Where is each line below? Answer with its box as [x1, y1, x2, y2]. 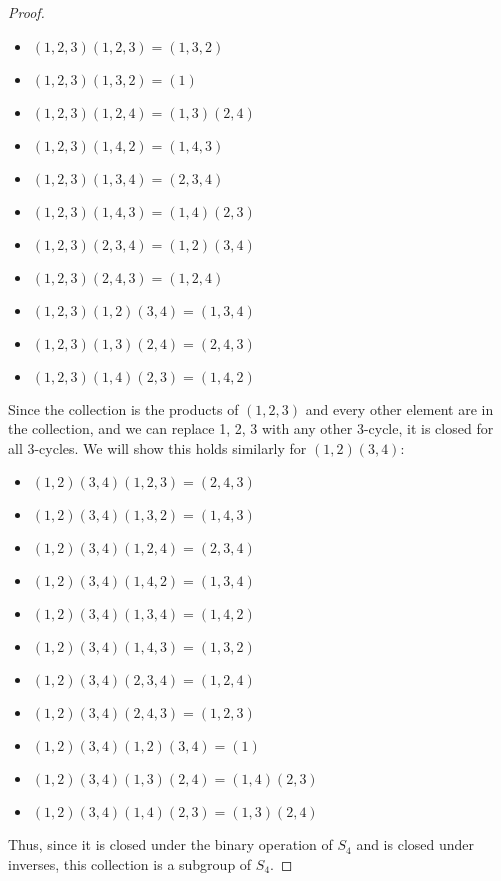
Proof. [8, 2, 45, 22]
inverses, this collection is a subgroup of [8, 853, 252, 874]
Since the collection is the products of [8, 398, 239, 419]
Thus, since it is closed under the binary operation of [8, 834, 333, 855]
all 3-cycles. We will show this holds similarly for [8, 437, 307, 458]
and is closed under [356, 834, 475, 855]
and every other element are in [305, 398, 494, 419]
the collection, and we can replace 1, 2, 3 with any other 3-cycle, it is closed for [8, 418, 494, 439]
